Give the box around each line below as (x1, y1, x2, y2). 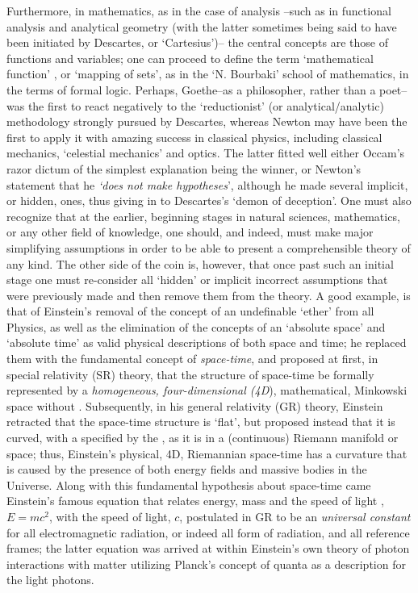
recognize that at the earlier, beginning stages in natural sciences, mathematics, (6, 207, 400, 224)
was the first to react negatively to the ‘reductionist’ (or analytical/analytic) (6, 97, 384, 114)
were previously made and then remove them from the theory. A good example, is (6, 286, 411, 303)
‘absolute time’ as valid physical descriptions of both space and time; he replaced (6, 334, 407, 351)
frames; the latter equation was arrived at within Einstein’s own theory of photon (6, 540, 410, 557)
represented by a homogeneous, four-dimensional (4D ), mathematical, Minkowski (6, 382, 408, 399)
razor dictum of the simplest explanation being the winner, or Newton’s (6, 160, 362, 177)
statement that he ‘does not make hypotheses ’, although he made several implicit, (6, 176, 408, 193)
